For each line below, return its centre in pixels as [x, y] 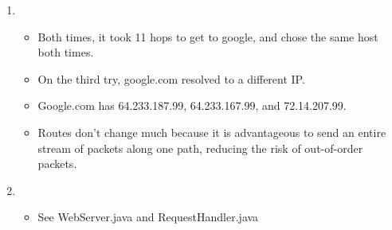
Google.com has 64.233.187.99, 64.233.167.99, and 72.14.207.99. [192, 105]
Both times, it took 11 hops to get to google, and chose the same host [208, 36]
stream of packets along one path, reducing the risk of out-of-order [200, 148]
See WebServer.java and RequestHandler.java [148, 217]
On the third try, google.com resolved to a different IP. [171, 78]
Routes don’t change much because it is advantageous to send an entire [212, 132]
